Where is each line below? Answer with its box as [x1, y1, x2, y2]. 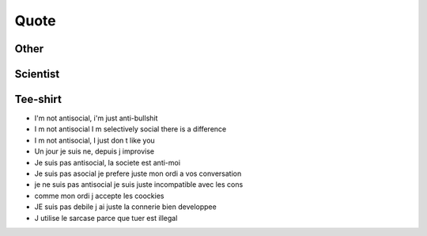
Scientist [14, 67, 60, 81]
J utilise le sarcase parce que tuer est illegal [34, 213, 178, 223]
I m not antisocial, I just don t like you [34, 135, 156, 145]
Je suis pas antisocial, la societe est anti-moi [34, 158, 181, 167]
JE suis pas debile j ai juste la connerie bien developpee [34, 202, 217, 211]
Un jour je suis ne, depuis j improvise [34, 147, 155, 156]
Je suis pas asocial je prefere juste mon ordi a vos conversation [34, 169, 242, 178]
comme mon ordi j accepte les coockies [34, 191, 164, 200]
